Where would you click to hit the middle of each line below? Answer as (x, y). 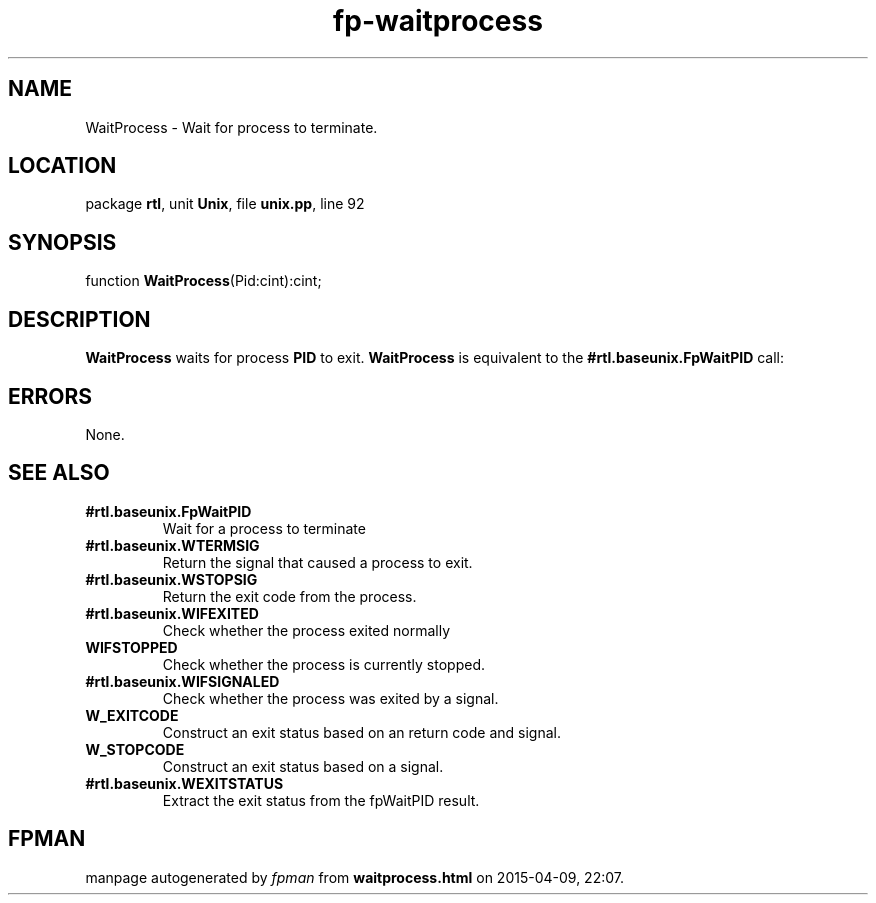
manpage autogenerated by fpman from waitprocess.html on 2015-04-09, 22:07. (354, 877)
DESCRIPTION (79, 319)
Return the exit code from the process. (289, 596)
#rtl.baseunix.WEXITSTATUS (184, 783)
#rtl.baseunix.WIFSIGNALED (182, 681)
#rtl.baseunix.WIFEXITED (172, 613)
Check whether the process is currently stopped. (323, 664)
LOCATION (62, 166)
